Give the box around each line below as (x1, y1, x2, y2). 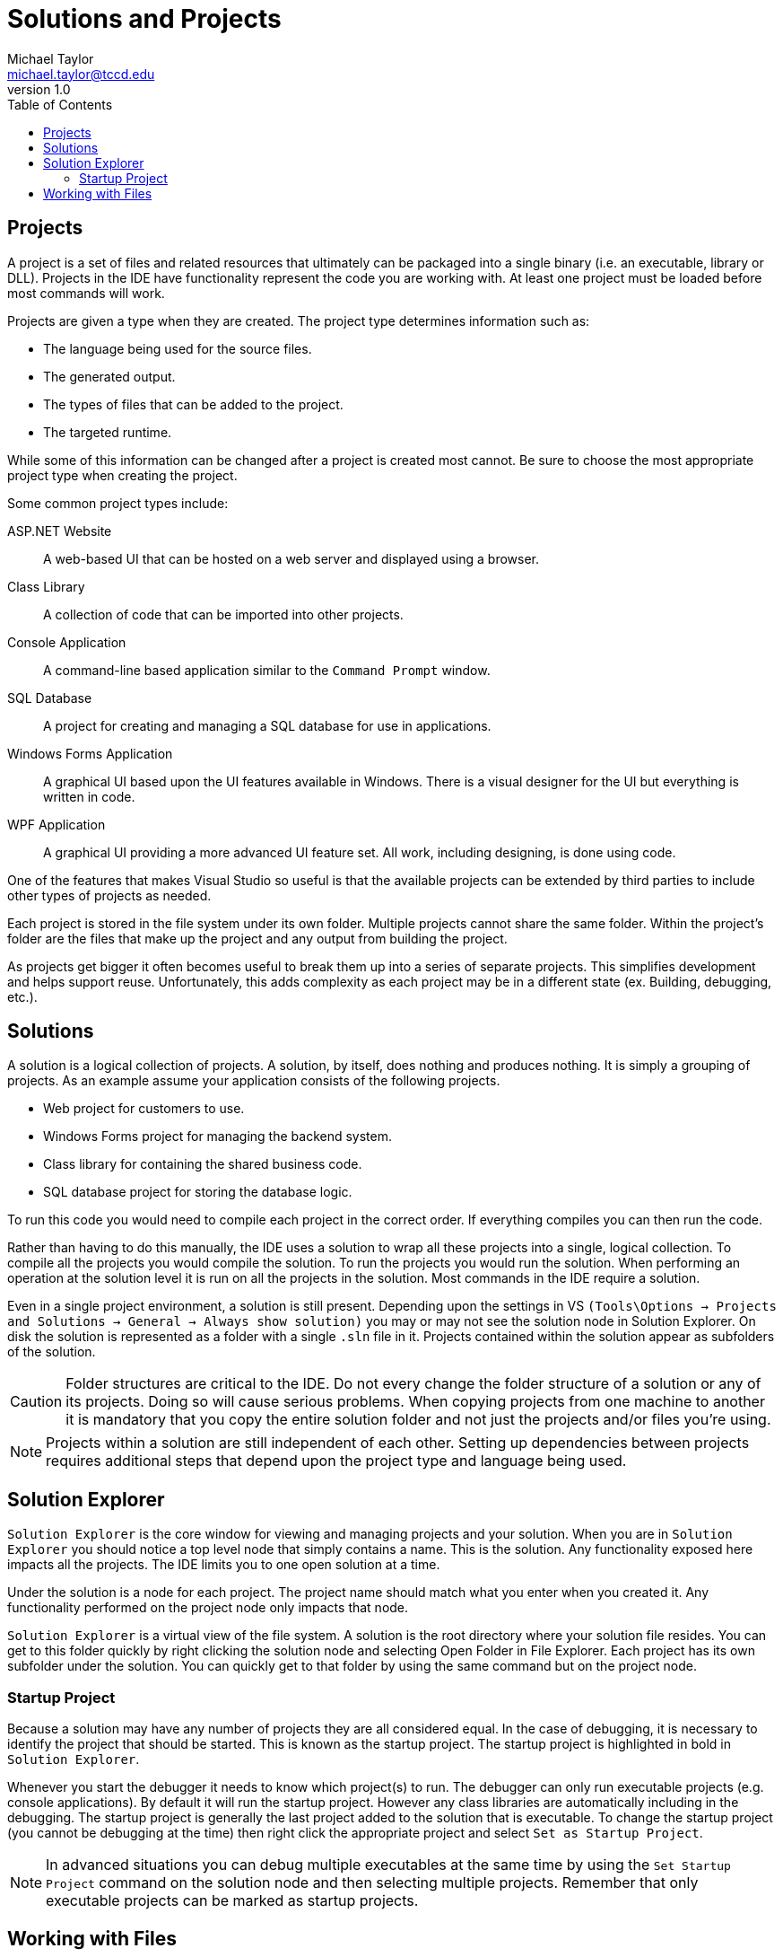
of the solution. (7, 1344, 96, 1360)
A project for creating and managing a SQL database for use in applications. (43, 717, 492, 733)
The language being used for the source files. (43, 340, 312, 356)
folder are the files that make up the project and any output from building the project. (7, 930, 508, 946)
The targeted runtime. (43, 424, 172, 440)
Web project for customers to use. (43, 1101, 245, 1117)
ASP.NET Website (7, 522, 112, 539)
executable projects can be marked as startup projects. (46, 1891, 419, 1910)
